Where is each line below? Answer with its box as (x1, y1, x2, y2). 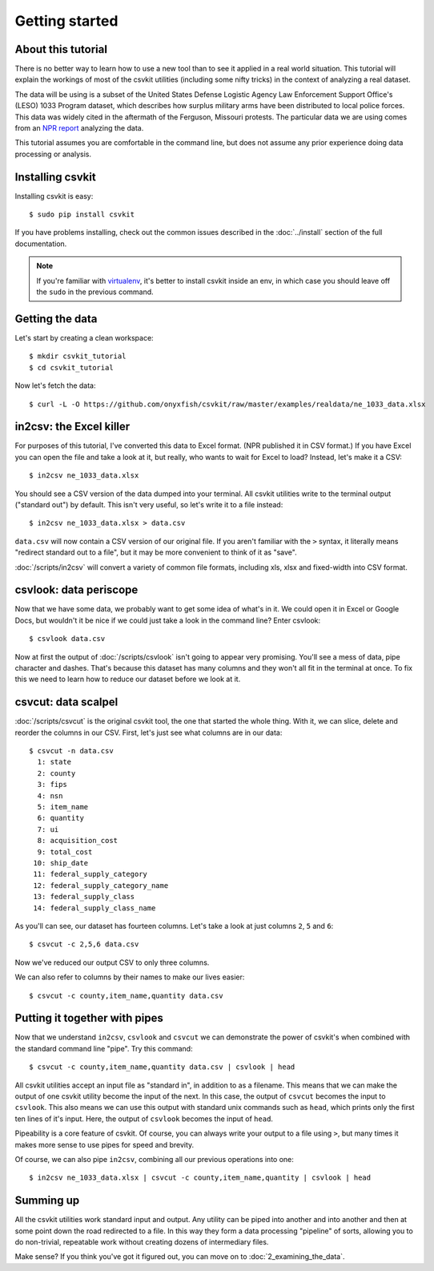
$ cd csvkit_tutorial (29, 363, 114, 372)
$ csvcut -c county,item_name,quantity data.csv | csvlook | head (29, 1063, 295, 1071)
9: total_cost (37, 847, 93, 857)
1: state (37, 757, 72, 767)
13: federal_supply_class (33, 892, 135, 902)
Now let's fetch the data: (14, 381, 96, 390)
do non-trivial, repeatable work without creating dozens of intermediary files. (14, 1237, 269, 1247)
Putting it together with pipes (14, 1011, 163, 1025)
